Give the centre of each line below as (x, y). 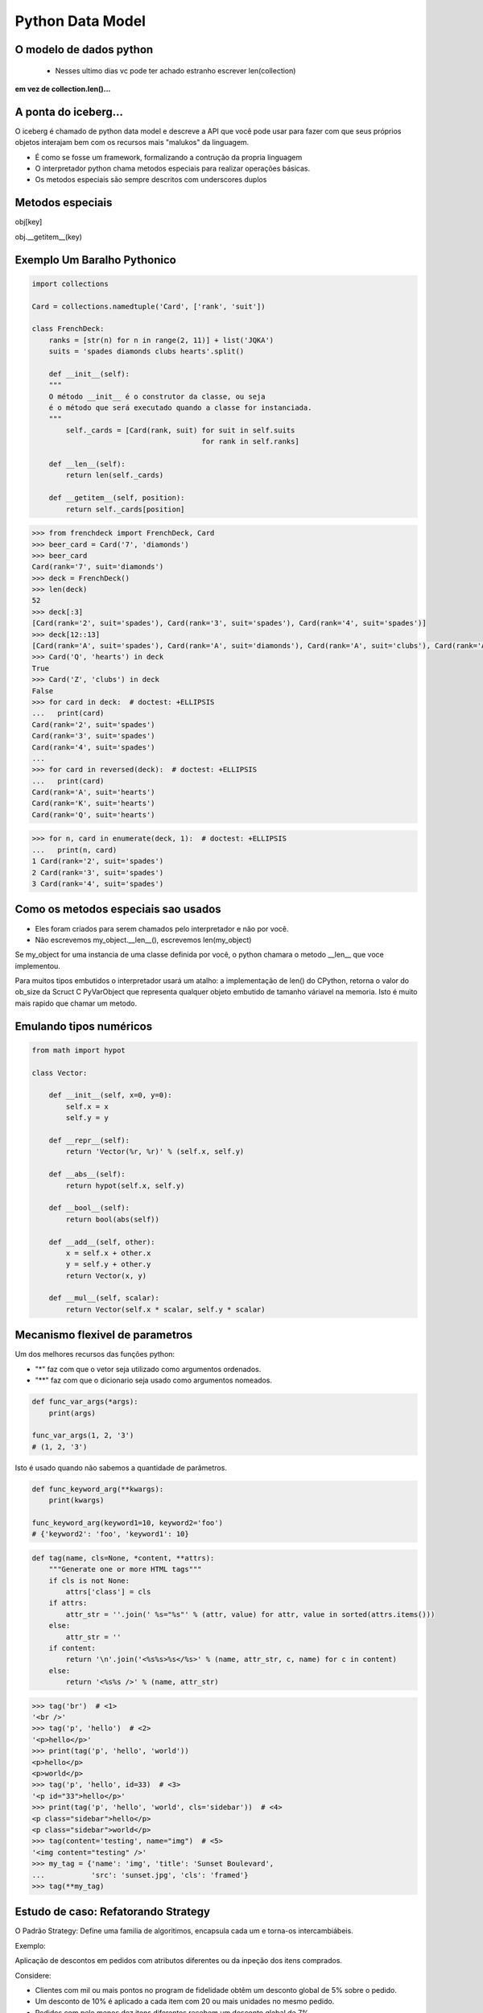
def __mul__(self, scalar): (104, 1298)
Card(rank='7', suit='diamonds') (98, 567)
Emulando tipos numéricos (84, 1026)
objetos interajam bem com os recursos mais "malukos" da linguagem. (132, 143)
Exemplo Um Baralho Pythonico (95, 260)
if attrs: (68, 1603)
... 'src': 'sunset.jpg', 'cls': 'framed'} (140, 1875)
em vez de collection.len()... (63, 89)
